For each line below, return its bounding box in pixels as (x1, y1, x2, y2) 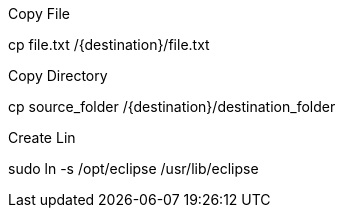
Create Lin (8, 129, 76, 146)
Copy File (8, 5, 70, 22)
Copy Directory (8, 67, 108, 84)
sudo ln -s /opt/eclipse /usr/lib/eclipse (8, 160, 259, 177)
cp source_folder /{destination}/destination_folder (8, 98, 336, 115)
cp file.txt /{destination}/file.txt (8, 36, 210, 53)
